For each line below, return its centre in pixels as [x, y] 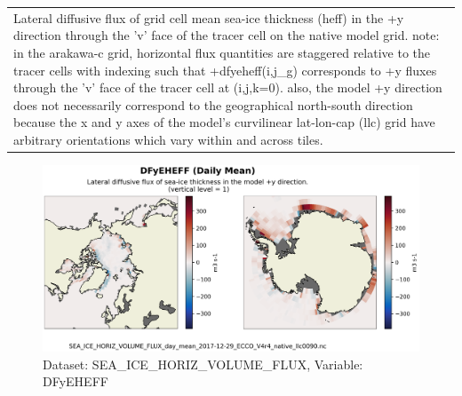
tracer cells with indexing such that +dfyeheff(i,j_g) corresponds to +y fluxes [225, 70]
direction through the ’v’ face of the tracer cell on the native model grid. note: [227, 35]
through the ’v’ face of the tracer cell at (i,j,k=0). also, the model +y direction [228, 87]
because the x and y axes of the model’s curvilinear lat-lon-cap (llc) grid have [224, 122]
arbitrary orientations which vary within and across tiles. [168, 139]
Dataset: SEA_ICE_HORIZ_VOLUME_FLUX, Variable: [203, 364]
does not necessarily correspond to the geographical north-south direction [213, 104]
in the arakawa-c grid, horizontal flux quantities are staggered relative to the [222, 52]
